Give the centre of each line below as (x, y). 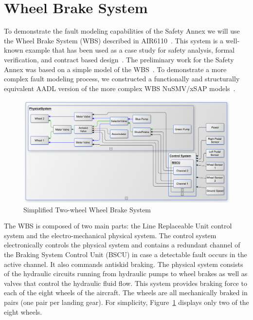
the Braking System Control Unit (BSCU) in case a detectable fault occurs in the (126, 254)
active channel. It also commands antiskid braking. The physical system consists (124, 264)
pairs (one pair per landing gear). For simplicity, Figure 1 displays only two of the (126, 302)
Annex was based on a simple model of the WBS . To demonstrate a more (115, 69)
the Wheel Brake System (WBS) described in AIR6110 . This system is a (114, 40)
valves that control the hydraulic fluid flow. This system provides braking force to (126, 283)
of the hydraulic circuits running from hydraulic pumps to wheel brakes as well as (126, 273)
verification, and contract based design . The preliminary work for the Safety (119, 59)
